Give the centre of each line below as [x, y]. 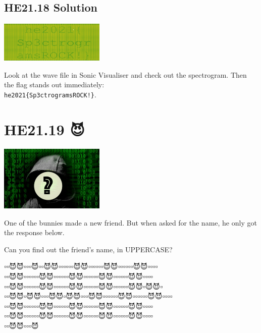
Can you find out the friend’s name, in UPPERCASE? [88, 249]
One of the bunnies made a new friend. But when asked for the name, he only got [130, 222]
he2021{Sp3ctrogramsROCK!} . [50, 94]
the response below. [34, 232]
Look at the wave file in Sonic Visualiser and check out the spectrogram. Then [125, 74]
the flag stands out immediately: [54, 85]
